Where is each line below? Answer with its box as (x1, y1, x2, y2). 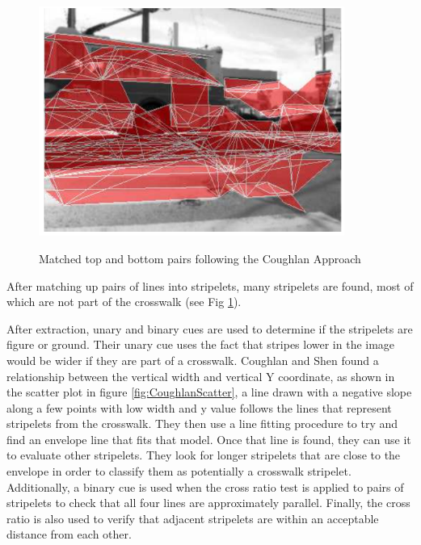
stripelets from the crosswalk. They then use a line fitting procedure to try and (6, 415, 398, 432)
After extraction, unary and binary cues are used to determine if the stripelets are (6, 320, 413, 337)
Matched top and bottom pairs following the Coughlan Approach (39, 249, 361, 266)
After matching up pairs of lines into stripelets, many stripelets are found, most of (6, 277, 414, 294)
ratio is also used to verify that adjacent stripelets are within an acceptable (6, 509, 379, 526)
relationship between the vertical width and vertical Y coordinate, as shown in (6, 367, 395, 384)
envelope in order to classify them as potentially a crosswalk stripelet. (6, 463, 352, 480)
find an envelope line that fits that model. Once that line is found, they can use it (6, 430, 411, 447)
